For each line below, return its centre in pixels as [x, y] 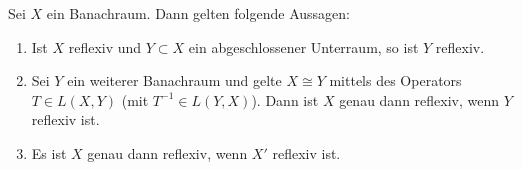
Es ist [49, 152]
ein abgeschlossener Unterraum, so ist [303, 46]
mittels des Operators [395, 80]
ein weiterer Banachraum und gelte [174, 80]
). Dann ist [285, 99]
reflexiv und [105, 46]
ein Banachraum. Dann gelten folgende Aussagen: [198, 13]
